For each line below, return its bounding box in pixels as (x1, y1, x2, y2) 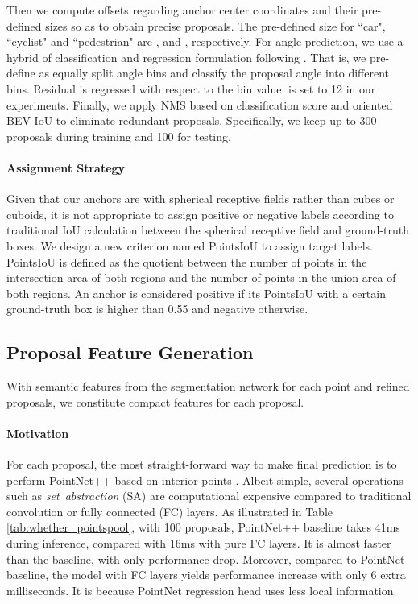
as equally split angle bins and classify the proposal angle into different (39, 64, 390, 81)
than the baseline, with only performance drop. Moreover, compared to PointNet (6, 550, 405, 567)
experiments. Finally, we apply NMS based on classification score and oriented (6, 96, 393, 113)
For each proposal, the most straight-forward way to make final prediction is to (6, 456, 397, 473)
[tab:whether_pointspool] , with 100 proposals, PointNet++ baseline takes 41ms (6, 519, 400, 536)
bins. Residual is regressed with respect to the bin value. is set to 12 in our (6, 80, 376, 97)
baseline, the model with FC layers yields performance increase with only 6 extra (6, 566, 406, 583)
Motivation (6, 424, 69, 441)
